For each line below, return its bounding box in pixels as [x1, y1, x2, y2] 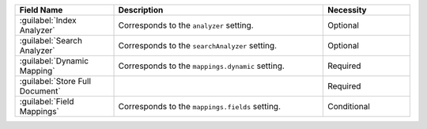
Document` [19, 85, 61, 97]
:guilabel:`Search [19, 36, 83, 46]
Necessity [327, 5, 367, 15]
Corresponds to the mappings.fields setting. [118, 101, 281, 112]
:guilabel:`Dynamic [19, 55, 89, 66]
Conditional [327, 101, 371, 112]
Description [118, 5, 164, 15]
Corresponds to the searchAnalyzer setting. [118, 40, 277, 51]
